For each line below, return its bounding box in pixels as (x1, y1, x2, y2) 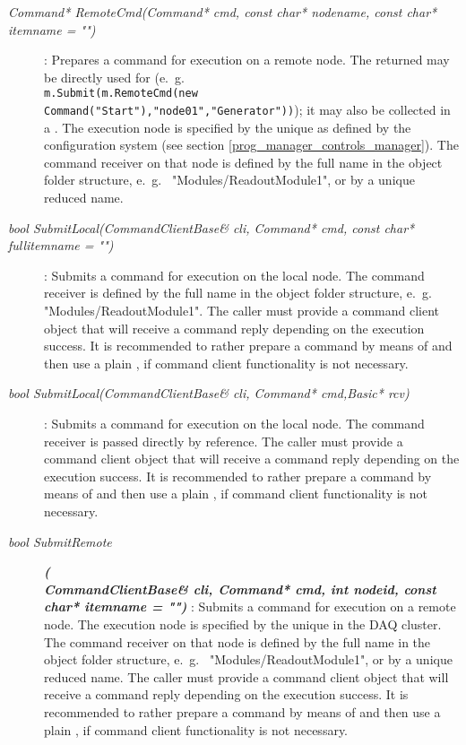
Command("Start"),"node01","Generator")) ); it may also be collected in (44, 100, 451, 119)
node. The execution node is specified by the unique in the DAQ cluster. (44, 614, 442, 633)
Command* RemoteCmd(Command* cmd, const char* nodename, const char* (8, 3, 437, 21)
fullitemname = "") (8, 236, 114, 255)
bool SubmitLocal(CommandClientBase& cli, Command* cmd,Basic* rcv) (8, 384, 410, 403)
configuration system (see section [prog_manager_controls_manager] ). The (44, 135, 459, 154)
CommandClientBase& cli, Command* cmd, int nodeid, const (44, 579, 436, 598)
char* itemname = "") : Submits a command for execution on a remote (44, 597, 456, 616)
